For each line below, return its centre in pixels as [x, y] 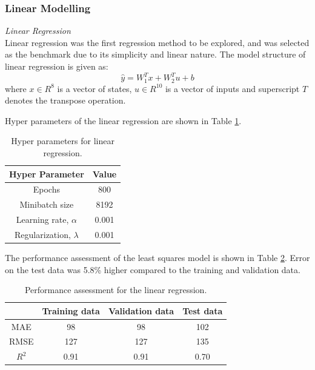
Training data [71, 310]
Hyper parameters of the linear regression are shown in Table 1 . [123, 120]
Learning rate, [42, 220]
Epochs [46, 189]
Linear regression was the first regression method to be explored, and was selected [157, 42]
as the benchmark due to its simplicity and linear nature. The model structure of [155, 54]
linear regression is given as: [57, 66]
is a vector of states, [94, 88]
